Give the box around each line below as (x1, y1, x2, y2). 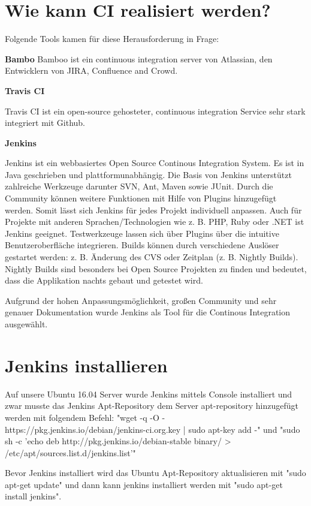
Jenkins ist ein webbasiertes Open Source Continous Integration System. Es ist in (5, 156, 304, 169)
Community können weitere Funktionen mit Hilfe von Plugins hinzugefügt (5, 192, 277, 204)
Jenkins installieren (5, 353, 168, 377)
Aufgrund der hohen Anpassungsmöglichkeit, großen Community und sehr (5, 294, 277, 306)
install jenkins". (5, 490, 62, 502)
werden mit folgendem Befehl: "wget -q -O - (5, 411, 165, 423)
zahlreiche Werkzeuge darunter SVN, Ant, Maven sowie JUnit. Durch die (5, 180, 273, 192)
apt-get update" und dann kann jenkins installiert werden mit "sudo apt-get (5, 478, 283, 490)
